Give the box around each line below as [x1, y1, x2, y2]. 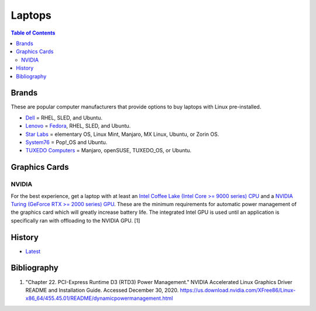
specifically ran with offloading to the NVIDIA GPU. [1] [11, 217, 140, 224]
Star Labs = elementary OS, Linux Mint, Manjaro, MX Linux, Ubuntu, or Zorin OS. [25, 131, 219, 138]
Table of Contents [11, 29, 56, 36]
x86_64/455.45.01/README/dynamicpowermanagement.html [25, 295, 173, 302]
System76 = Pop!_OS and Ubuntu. [25, 138, 108, 146]
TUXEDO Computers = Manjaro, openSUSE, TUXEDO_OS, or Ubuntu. [25, 147, 192, 154]
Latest [25, 248, 41, 255]
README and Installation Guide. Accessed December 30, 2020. [25, 286, 179, 293]
